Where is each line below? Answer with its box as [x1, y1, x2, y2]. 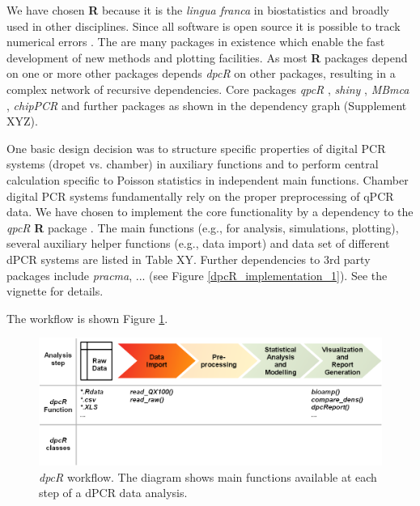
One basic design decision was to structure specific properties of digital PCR [6, 139, 386, 156]
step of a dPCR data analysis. [39, 484, 188, 501]
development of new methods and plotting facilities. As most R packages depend [6, 49, 408, 66]
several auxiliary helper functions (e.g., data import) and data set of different [6, 235, 390, 252]
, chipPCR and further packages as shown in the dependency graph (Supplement [6, 96, 407, 113]
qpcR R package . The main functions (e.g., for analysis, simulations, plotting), [6, 219, 399, 236]
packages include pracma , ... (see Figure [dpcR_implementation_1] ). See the [6, 266, 388, 283]
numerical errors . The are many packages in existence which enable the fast [6, 33, 385, 50]
